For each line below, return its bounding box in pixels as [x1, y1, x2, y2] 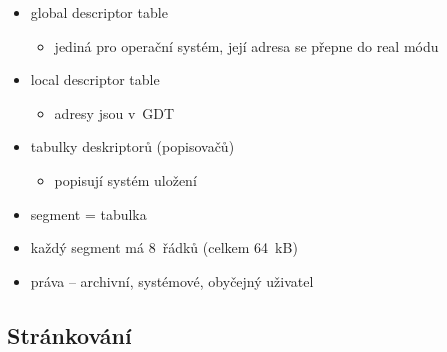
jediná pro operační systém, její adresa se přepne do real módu [54, 35, 439, 56]
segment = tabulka [30, 203, 147, 224]
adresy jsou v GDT [54, 102, 175, 123]
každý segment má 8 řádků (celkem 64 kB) [30, 237, 298, 258]
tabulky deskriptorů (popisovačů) [30, 136, 235, 157]
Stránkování [7, 319, 132, 350]
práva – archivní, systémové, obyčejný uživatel [30, 270, 314, 291]
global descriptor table [30, 2, 168, 22]
